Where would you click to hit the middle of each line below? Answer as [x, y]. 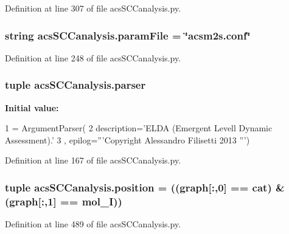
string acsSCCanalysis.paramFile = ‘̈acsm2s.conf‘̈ [128, 35]
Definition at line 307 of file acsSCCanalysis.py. [93, 8]
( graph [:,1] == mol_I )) [64, 201]
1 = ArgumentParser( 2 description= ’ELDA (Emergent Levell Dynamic [139, 128]
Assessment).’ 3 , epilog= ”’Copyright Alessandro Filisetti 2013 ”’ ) [127, 139]
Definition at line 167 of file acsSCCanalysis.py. [93, 160]
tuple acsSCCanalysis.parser [75, 85]
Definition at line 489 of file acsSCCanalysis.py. [93, 224]
